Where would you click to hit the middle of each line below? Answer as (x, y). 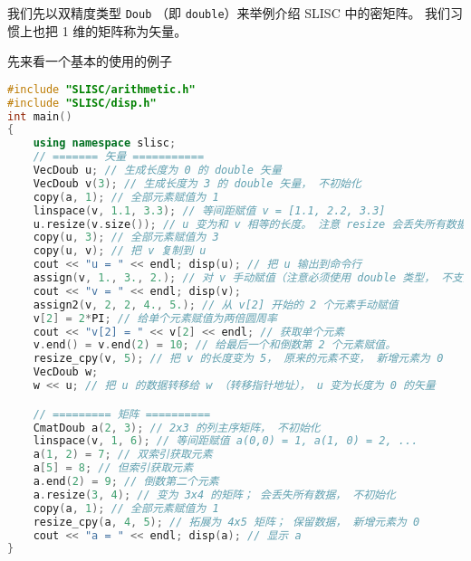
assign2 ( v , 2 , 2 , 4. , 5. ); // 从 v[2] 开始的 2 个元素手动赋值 (216, 304)
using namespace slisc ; (105, 143)
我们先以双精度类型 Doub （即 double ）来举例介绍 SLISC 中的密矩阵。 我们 (229, 13)
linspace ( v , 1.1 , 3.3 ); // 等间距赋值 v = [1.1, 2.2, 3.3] (209, 210)
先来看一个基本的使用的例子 (90, 61)
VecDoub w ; (66, 372)
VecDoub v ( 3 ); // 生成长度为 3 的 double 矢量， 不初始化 (197, 183)
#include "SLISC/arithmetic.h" (101, 89)
